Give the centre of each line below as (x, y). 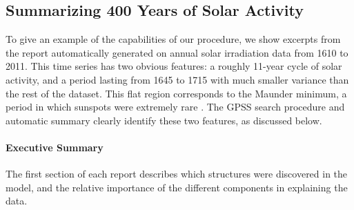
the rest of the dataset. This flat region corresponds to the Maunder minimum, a (176, 93)
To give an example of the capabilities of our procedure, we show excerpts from (173, 39)
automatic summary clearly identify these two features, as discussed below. (164, 120)
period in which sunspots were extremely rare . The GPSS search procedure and (175, 107)
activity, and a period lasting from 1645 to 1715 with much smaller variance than (177, 79)
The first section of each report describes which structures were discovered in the (177, 174)
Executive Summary (55, 147)
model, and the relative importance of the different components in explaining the (177, 187)
